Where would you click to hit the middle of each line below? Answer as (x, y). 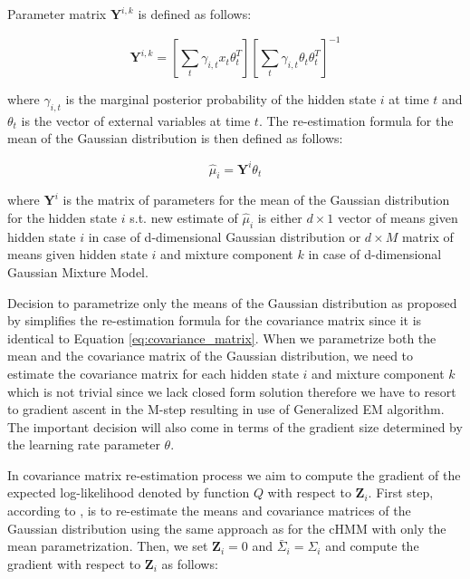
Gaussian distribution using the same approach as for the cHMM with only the (227, 528)
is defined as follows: (195, 14)
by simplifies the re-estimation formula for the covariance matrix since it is (215, 320)
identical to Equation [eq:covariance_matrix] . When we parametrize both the (222, 338)
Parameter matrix (57, 14)
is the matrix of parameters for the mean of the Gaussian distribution (256, 200)
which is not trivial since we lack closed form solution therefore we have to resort (232, 391)
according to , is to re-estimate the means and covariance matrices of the (209, 511)
